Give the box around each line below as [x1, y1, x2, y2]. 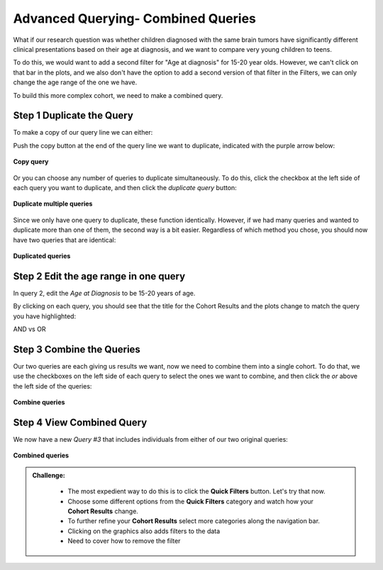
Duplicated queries [13, 252, 71, 260]
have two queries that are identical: [13, 235, 116, 244]
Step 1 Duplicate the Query [13, 110, 134, 122]
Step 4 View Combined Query [13, 416, 148, 428]
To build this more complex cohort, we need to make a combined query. [13, 91, 223, 99]
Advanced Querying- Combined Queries [13, 11, 257, 26]
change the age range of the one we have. [13, 78, 138, 86]
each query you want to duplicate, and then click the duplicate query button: [13, 183, 237, 191]
